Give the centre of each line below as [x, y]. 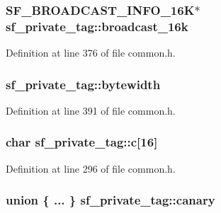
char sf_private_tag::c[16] [82, 142]
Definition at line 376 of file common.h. [91, 53]
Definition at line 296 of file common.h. [91, 168]
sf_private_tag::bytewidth [83, 84]
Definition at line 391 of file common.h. [91, 110]
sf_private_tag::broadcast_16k [97, 26]
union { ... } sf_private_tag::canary [110, 200]
